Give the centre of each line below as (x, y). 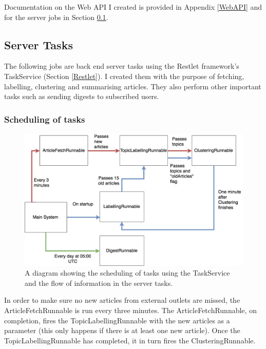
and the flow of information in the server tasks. (99, 283)
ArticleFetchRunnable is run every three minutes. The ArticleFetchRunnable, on (130, 310)
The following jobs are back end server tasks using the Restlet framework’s (122, 66)
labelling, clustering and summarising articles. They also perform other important (133, 86)
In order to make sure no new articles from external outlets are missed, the (122, 300)
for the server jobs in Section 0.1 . (56, 17)
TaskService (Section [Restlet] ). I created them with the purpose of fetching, (124, 76)
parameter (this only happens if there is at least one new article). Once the (122, 330)
